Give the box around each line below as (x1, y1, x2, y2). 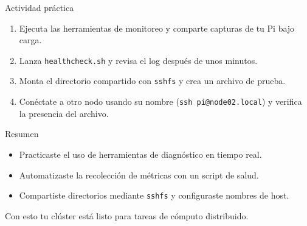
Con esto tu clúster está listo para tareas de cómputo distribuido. (5, 209, 249, 222)
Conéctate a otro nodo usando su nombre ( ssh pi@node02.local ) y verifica (19, 95, 302, 108)
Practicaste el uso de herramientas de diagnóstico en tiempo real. (19, 147, 262, 160)
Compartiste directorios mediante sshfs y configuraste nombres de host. (19, 189, 289, 202)
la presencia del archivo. (19, 107, 109, 119)
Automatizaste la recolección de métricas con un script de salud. (19, 168, 259, 181)
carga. (19, 34, 42, 46)
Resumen (5, 127, 39, 140)
